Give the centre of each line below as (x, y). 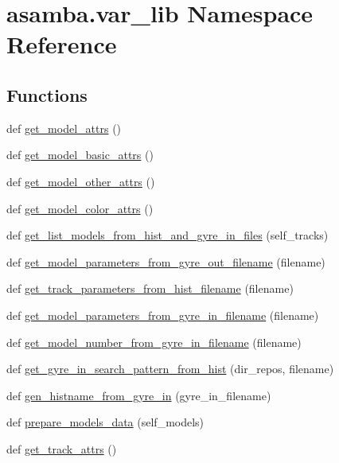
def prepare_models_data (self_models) (105, 422)
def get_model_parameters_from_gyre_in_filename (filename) (163, 315)
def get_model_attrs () (64, 128)
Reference (62, 44)
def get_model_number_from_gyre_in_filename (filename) (154, 342)
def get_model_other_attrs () (81, 181)
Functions (47, 94)
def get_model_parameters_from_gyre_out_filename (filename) (166, 261)
